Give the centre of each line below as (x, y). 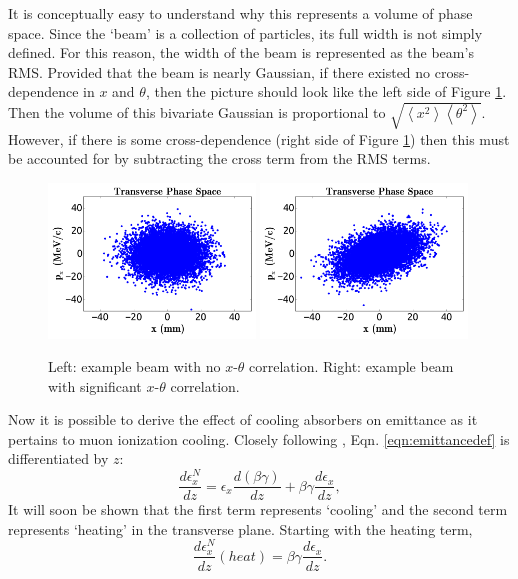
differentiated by (58, 458)
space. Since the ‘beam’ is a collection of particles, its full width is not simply (245, 32)
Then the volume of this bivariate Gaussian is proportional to (197, 111)
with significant (95, 385)
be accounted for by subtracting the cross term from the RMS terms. (219, 158)
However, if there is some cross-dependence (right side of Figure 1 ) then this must (259, 138)
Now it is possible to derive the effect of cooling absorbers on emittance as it (243, 419)
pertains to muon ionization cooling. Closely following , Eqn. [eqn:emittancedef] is (259, 438)
